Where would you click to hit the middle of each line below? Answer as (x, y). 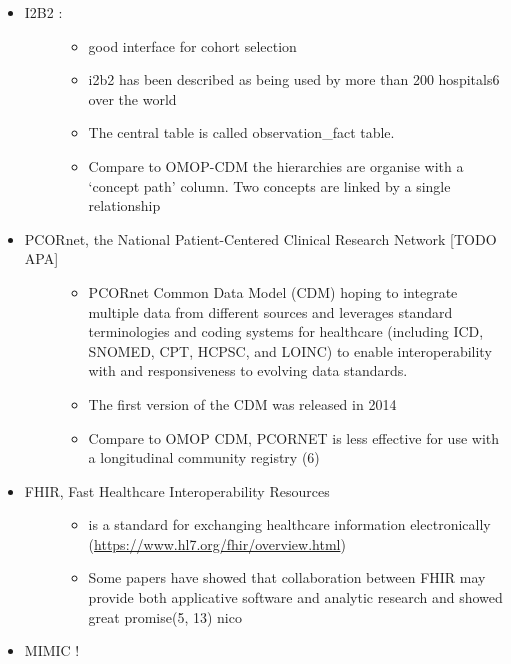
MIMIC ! (52, 650)
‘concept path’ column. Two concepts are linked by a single (269, 185)
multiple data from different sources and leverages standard (270, 311)
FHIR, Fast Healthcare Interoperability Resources (177, 490)
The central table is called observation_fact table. (241, 132)
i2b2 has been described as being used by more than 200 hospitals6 (294, 79)
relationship (124, 205)
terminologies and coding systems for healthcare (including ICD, (286, 331)
